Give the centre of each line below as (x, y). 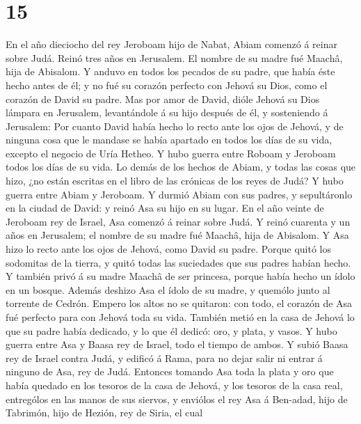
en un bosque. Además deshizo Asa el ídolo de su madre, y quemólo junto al (168, 289)
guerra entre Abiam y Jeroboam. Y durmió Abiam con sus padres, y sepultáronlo (179, 194)
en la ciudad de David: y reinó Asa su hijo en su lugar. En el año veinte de (165, 208)
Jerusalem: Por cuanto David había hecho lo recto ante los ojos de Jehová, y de (175, 126)
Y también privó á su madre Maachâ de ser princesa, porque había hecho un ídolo (180, 276)
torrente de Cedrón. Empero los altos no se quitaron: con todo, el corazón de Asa (179, 303)
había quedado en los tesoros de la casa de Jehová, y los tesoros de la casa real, (174, 385)
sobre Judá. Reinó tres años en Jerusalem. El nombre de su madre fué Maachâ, (174, 57)
